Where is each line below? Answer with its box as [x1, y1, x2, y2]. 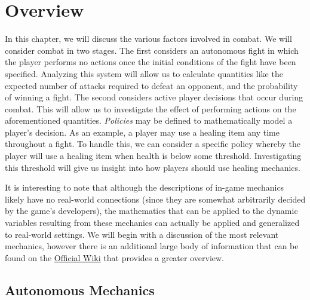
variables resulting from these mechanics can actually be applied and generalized [5, 216, 300, 229]
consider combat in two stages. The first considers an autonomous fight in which [5, 44, 299, 56]
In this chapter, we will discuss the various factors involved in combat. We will [5, 32, 292, 45]
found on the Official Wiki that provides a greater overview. [5, 251, 224, 264]
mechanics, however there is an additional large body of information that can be [5, 240, 299, 252]
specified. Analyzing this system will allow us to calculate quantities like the [5, 67, 283, 79]
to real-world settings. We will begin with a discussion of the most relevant [5, 228, 279, 240]
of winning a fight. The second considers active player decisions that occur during [5, 91, 303, 103]
